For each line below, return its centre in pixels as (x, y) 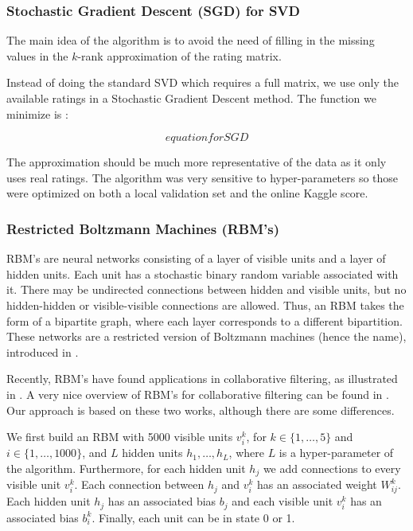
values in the (37, 55)
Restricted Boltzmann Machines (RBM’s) (143, 228)
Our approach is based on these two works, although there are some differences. (201, 410)
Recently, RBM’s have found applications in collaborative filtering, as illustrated (202, 379)
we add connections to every (332, 468)
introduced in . (43, 351)
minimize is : (37, 113)
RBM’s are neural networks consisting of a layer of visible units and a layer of (196, 258)
